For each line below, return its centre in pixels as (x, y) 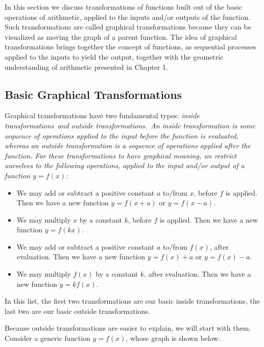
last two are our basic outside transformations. (77, 311)
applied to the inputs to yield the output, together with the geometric (114, 56)
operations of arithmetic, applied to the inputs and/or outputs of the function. (128, 17)
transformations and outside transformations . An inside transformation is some (130, 125)
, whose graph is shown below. (173, 338)
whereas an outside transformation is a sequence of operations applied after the (128, 145)
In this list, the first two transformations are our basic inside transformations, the (132, 301)
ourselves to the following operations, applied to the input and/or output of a (125, 165)
